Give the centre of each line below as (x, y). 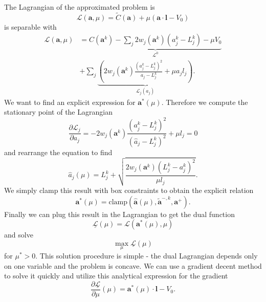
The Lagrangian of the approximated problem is (80, 7)
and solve (19, 235)
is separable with (30, 26)
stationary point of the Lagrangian (58, 112)
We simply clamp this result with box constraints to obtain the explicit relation (129, 190)
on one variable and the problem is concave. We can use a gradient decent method (133, 265)
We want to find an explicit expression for (70, 102)
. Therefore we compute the (205, 102)
